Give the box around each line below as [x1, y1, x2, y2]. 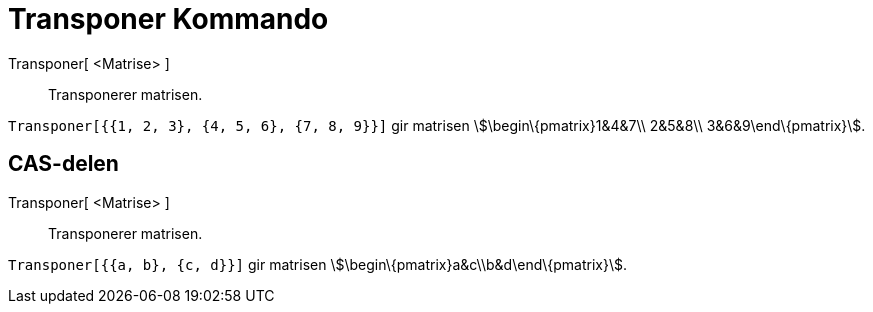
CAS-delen [8, 151, 119, 177]
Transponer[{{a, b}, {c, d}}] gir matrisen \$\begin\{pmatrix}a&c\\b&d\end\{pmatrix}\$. [8, 255, 627, 273]
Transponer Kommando [8, 2, 329, 36]
